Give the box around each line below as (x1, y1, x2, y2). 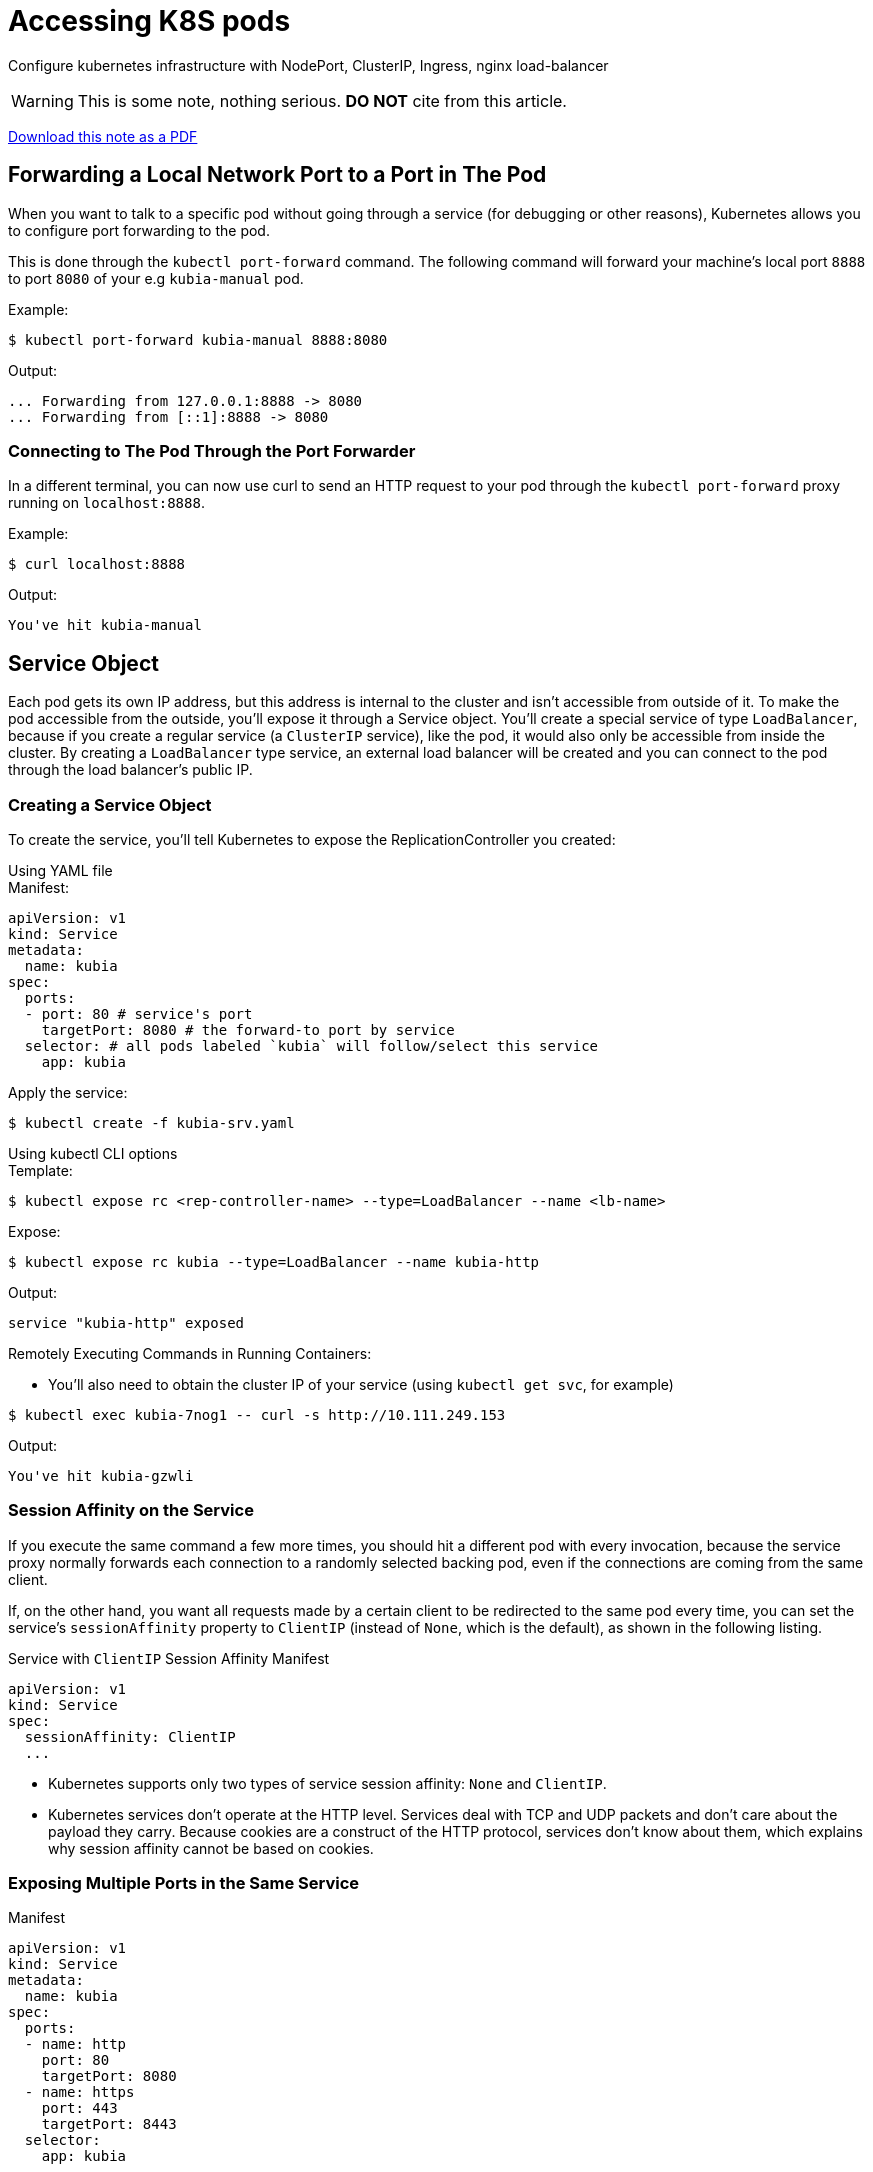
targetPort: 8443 (41, 2116, 177, 2133)
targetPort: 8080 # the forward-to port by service (41, 1021, 455, 1038)
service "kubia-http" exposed (8, 1314, 245, 1331)
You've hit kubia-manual (8, 617, 202, 634)
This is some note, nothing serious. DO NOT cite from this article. (77, 90, 567, 111)
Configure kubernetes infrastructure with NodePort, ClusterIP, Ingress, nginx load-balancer (8, 56, 609, 74)
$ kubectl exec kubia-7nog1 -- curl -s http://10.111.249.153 (8, 1406, 506, 1423)
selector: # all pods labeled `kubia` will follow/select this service (24, 1037, 599, 1054)
